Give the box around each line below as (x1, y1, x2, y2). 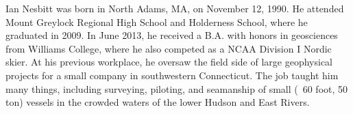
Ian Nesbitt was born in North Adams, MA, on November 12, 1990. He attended (5, 1, 344, 15)
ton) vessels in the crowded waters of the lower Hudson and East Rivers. (5, 95, 310, 109)
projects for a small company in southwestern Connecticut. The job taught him (5, 68, 339, 82)
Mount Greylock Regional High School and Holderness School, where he (5, 14, 308, 29)
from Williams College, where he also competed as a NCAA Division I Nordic (5, 41, 332, 55)
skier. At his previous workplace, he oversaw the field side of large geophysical (5, 55, 333, 69)
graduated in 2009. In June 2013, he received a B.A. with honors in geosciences (5, 28, 338, 42)
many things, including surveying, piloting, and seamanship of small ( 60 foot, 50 (5, 81, 348, 96)
